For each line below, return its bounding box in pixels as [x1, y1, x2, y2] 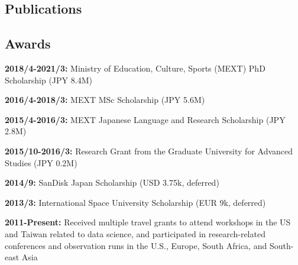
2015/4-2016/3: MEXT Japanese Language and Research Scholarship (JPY [5, 113, 286, 125]
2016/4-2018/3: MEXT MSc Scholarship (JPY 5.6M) [5, 93, 205, 106]
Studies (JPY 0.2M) [5, 156, 77, 169]
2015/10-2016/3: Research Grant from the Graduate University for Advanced [5, 144, 293, 157]
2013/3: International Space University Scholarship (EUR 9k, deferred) [5, 196, 266, 208]
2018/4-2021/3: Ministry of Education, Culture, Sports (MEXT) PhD [5, 62, 265, 74]
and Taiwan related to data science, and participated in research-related [5, 227, 265, 240]
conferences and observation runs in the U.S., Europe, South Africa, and [5, 239, 267, 251]
